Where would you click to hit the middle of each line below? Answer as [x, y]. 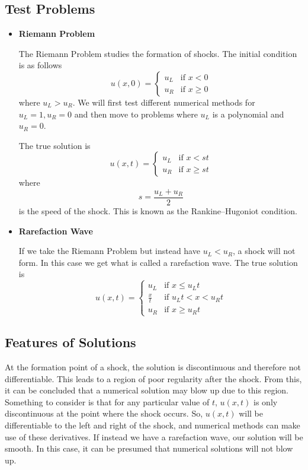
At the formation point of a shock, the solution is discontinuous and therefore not [153, 367]
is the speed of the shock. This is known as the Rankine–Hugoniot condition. [158, 211]
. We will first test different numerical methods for [164, 102]
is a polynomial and [248, 114]
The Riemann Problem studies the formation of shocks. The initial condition [158, 53]
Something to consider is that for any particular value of [107, 401]
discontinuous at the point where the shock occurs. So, [104, 413]
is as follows [40, 65]
